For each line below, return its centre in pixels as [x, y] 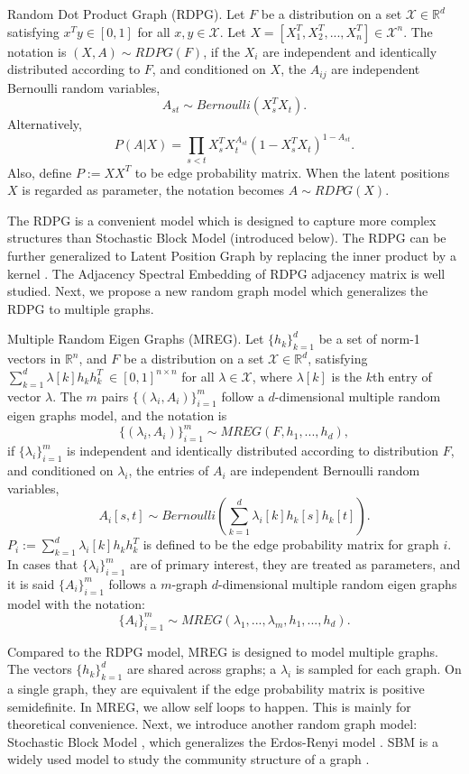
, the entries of [169, 470]
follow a [243, 396]
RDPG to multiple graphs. [81, 308]
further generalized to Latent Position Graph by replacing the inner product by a [232, 256]
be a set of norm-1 [369, 339]
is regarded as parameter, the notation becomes [153, 190]
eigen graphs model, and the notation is [117, 415]
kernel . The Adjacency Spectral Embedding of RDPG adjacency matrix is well [226, 273]
